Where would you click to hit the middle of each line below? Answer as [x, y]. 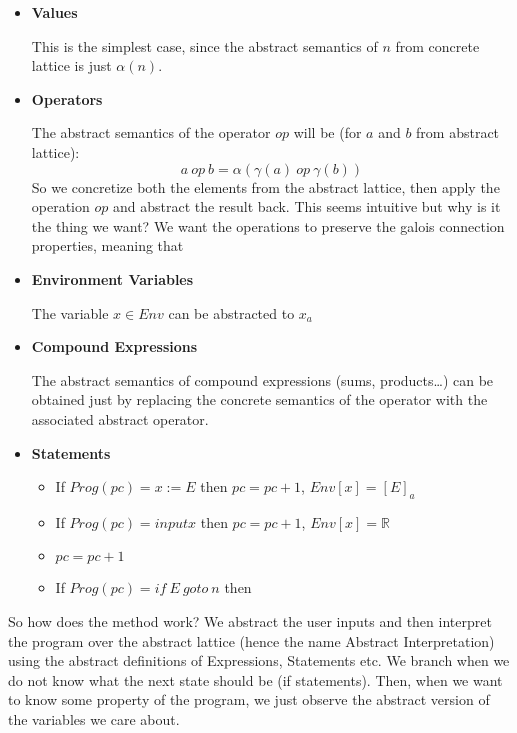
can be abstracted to [231, 312]
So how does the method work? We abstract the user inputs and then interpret [250, 621]
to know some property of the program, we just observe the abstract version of [249, 699]
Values [54, 12]
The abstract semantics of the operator [151, 132]
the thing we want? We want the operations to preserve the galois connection [268, 225]
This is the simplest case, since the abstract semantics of [204, 45]
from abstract [458, 132]
